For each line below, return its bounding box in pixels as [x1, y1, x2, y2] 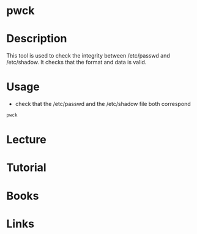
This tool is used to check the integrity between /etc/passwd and [6, 52, 170, 59]
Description [6, 32, 67, 46]
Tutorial [6, 160, 47, 175]
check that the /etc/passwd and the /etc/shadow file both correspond [15, 100, 191, 108]
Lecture [6, 133, 47, 147]
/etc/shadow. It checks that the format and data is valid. [6, 59, 147, 66]
